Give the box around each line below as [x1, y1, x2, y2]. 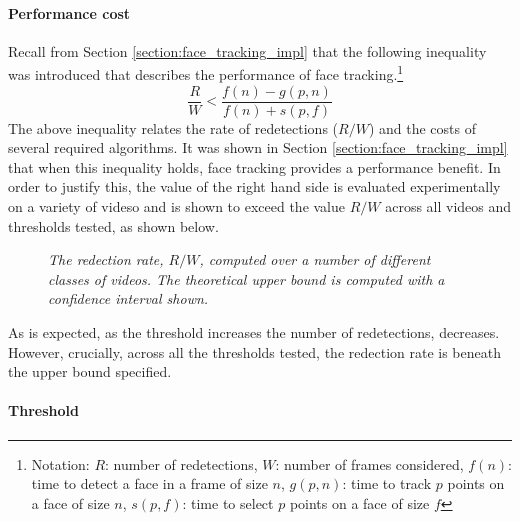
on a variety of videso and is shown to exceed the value [8, 196, 346, 217]
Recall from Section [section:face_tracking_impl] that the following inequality [8, 40, 487, 61]
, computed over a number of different [199, 249, 431, 270]
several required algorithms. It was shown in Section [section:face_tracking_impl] [8, 137, 508, 158]
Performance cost [8, 2, 131, 23]
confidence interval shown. [48, 288, 209, 309]
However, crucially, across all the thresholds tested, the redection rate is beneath [8, 341, 501, 362]
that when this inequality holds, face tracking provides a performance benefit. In [8, 156, 501, 177]
